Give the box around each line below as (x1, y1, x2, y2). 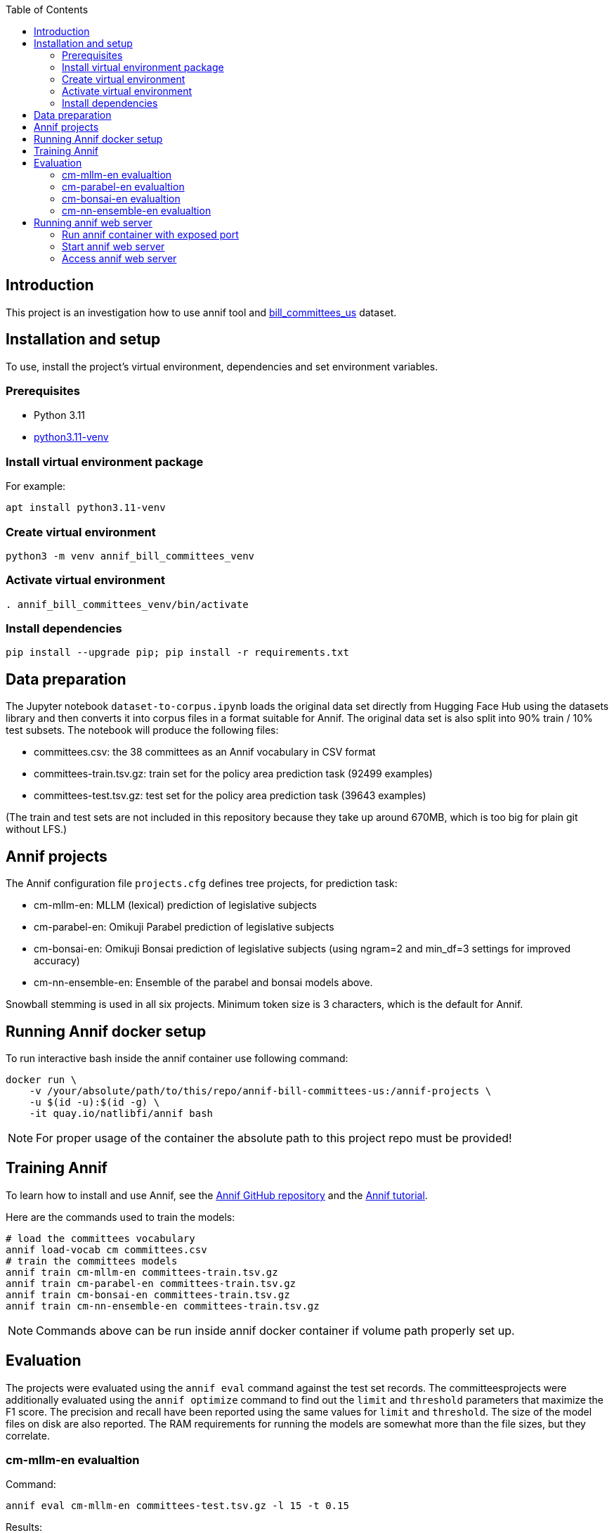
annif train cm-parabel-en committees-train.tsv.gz (6, 1277, 296, 1289)
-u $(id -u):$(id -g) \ (29, 1096, 160, 1108)
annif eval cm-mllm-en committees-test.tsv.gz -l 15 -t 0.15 (6, 1500, 349, 1512)
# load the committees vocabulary (6, 1232, 195, 1244)
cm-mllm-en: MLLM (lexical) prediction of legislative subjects (34, 899, 318, 912)
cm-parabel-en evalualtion (62, 181, 185, 193)
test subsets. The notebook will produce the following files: (6, 724, 279, 737)
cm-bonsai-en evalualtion (62, 193, 181, 205)
